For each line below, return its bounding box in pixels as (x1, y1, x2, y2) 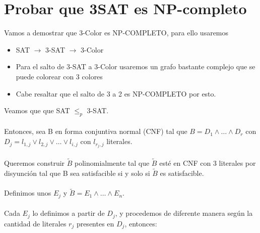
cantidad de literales (4, 218, 67, 228)
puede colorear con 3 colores (16, 71, 103, 81)
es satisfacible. (160, 167, 204, 178)
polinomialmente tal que (75, 157, 150, 168)
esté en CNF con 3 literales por (159, 157, 256, 168)
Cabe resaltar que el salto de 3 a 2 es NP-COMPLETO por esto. (16, 88, 216, 99)
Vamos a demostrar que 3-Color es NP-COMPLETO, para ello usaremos (4, 27, 229, 38)
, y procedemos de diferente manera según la (115, 208, 253, 218)
